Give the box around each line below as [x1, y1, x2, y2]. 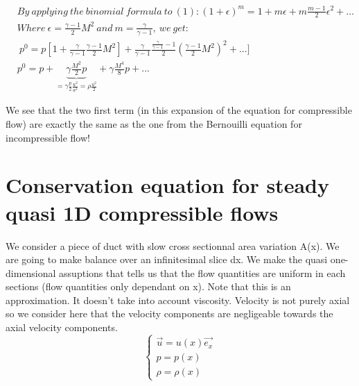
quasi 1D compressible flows [6, 198, 279, 226]
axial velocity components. [6, 320, 118, 335]
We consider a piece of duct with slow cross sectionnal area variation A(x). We [6, 238, 340, 253]
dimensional [6, 265, 56, 280]
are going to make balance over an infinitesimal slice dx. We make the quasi [6, 252, 328, 267]
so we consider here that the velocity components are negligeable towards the [6, 306, 333, 321]
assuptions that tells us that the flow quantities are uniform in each [59, 265, 346, 280]
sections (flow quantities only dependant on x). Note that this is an [6, 279, 291, 294]
